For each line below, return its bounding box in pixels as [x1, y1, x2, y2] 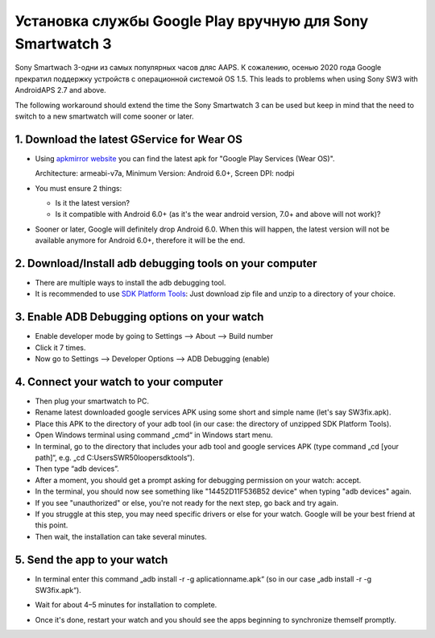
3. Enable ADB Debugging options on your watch [14, 311, 264, 324]
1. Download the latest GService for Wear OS [14, 132, 243, 146]
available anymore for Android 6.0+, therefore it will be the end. [35, 236, 246, 245]
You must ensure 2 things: [35, 183, 122, 193]
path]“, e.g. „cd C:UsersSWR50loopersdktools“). [35, 452, 195, 462]
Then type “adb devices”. [35, 464, 120, 473]
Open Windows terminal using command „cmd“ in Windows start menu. [35, 430, 273, 440]
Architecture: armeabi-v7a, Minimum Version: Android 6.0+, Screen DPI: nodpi [35, 169, 295, 178]
